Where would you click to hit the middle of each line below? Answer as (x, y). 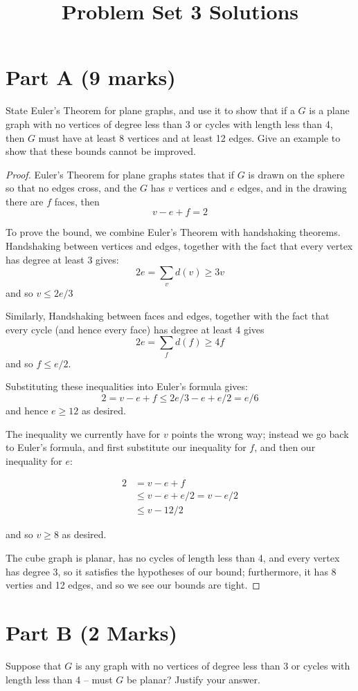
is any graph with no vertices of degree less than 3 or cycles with (213, 665)
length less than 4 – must (59, 679)
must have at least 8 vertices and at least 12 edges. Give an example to (189, 137)
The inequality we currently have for (83, 433)
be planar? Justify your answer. (193, 679)
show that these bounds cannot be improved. (101, 151)
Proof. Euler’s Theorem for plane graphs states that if (120, 174)
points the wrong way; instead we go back (260, 433)
